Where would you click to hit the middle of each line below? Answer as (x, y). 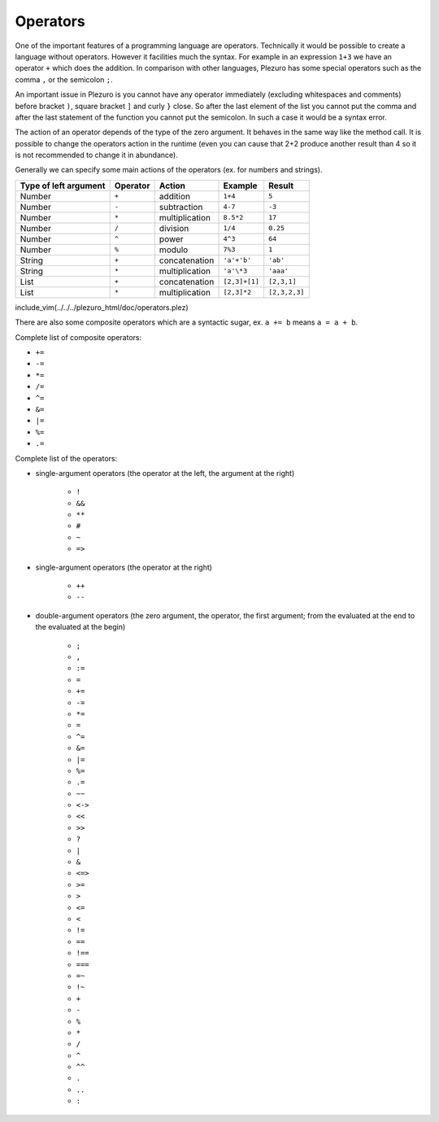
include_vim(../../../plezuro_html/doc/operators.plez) (102, 307)
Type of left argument (63, 186)
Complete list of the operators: (66, 458)
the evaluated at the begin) (80, 627)
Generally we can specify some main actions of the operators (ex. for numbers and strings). (169, 170)
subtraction (181, 207)
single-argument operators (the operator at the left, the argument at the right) (165, 473)
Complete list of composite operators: (78, 337)
